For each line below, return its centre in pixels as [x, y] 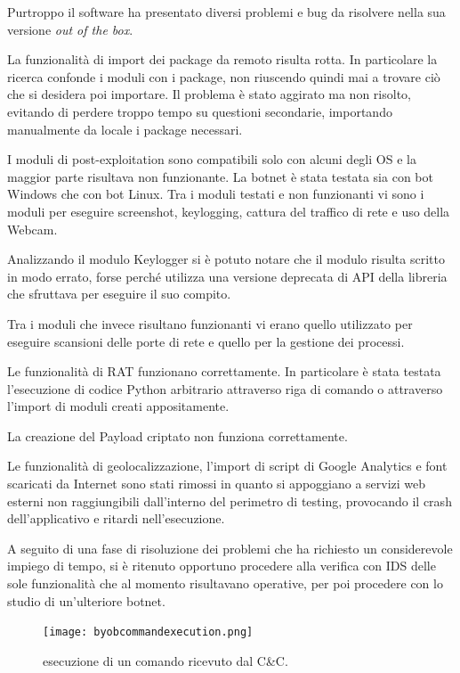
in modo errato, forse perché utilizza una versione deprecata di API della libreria [227, 276]
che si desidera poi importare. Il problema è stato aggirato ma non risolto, [209, 94]
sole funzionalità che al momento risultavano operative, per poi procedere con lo [225, 583]
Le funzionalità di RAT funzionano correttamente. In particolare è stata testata [224, 371]
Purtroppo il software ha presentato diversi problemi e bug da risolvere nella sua [226, 12]
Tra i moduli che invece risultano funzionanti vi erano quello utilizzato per [210, 323]
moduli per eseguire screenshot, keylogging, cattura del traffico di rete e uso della [229, 211]
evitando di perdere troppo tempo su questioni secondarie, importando [200, 111]
